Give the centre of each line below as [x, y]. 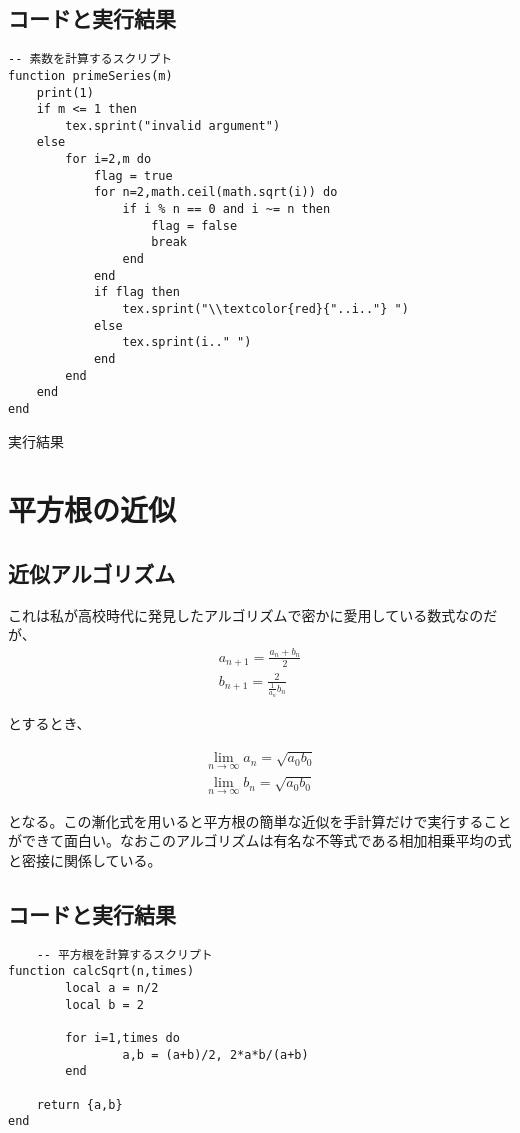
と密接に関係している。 [85, 859]
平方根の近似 [92, 509]
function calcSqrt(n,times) [101, 971]
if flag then [136, 292]
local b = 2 [105, 1004]
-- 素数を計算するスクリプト [90, 59]
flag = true [133, 175]
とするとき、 [49, 723]
